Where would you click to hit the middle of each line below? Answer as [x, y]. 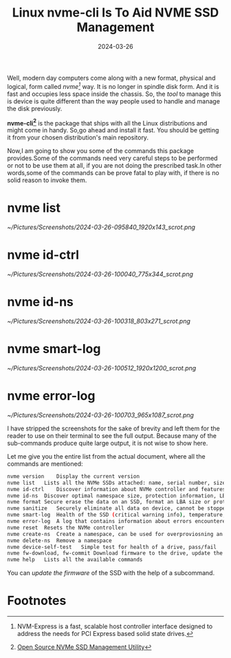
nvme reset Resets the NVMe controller [66, 528]
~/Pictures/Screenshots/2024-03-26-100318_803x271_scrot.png [99, 321]
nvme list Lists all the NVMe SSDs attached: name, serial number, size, [118, 483]
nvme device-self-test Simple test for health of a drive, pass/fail [112, 547]
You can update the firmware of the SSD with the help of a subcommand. [111, 573]
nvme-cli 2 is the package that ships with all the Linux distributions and [107, 122]
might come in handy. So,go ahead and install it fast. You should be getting [113, 130]
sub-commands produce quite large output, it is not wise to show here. [108, 443]
